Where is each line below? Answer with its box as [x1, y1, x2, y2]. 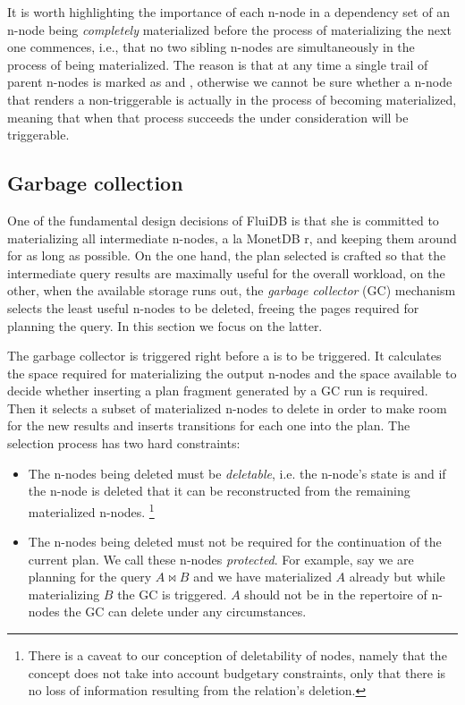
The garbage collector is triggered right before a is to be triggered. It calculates [7, 346, 442, 365]
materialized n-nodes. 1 [28, 499, 155, 521]
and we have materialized [193, 567, 332, 586]
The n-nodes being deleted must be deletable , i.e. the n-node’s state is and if [28, 463, 446, 482]
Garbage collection [7, 169, 183, 197]
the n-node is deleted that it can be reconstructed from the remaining [28, 481, 410, 500]
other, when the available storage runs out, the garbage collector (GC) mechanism [7, 281, 456, 300]
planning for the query [28, 567, 152, 586]
